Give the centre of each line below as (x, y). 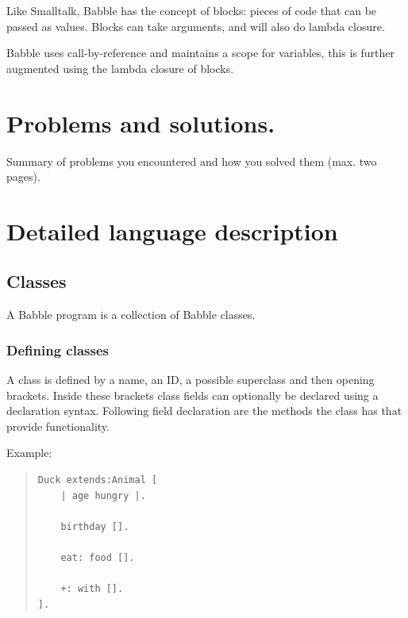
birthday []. (95, 526)
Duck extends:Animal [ (98, 480)
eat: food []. (98, 558)
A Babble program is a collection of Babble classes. (131, 315)
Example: (29, 453)
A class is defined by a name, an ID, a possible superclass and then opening (191, 380)
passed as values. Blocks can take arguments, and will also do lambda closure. (196, 26)
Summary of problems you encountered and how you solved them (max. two (192, 161)
